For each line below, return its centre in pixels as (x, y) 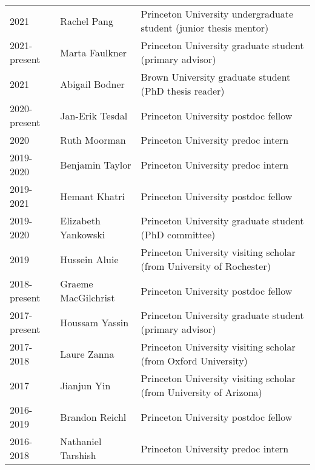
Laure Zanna (87, 354)
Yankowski (83, 234)
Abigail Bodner (92, 84)
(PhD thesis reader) (183, 91)
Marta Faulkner (94, 52)
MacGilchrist (88, 297)
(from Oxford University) (194, 361)
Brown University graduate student (216, 77)
